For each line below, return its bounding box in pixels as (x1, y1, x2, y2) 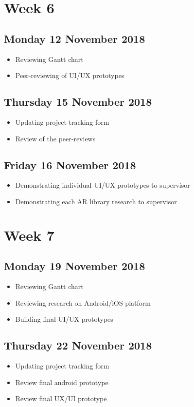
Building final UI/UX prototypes (15, 314, 113, 324)
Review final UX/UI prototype (15, 393, 107, 404)
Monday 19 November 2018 (4, 258, 145, 273)
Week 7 (4, 225, 54, 245)
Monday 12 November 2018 (4, 31, 145, 46)
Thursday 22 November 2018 (4, 338, 152, 353)
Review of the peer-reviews (15, 133, 96, 143)
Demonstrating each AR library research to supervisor (15, 196, 177, 206)
